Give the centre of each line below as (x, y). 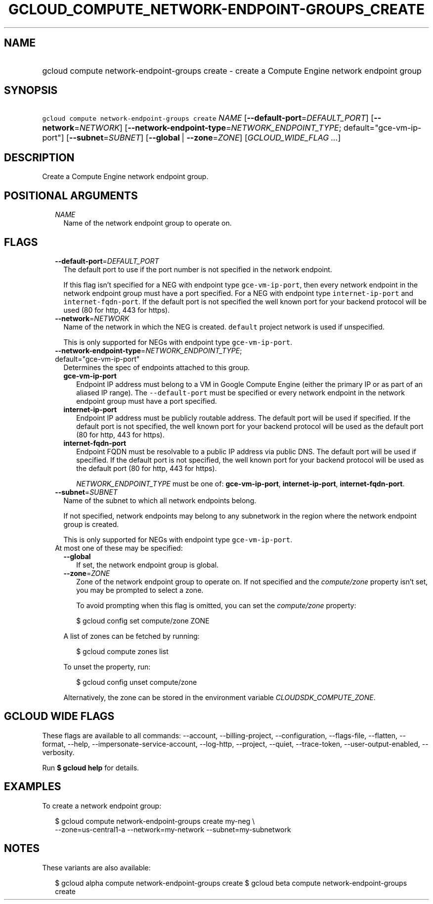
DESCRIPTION (39, 157)
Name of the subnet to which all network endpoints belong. (160, 500)
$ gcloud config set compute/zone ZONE (143, 620)
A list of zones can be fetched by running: (131, 636)
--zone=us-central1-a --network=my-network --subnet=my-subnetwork (173, 829)
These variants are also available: (96, 867)
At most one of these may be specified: (119, 548)
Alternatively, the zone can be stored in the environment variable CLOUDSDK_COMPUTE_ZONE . (219, 697)
